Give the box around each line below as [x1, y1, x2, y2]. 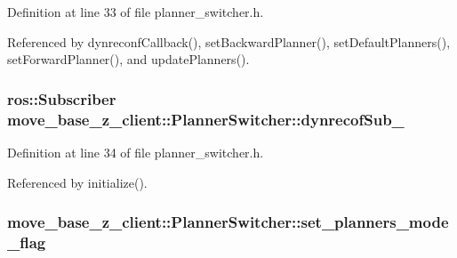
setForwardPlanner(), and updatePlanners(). [7, 50, 250, 69]
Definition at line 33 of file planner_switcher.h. [7, 3, 264, 20]
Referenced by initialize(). [7, 173, 148, 191]
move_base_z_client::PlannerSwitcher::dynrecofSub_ [7, 108, 405, 130]
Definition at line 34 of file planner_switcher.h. [7, 142, 264, 161]
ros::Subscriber [7, 87, 116, 109]
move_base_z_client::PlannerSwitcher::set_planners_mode [7, 211, 449, 233]
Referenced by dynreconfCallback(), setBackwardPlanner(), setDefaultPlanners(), [7, 32, 451, 51]
